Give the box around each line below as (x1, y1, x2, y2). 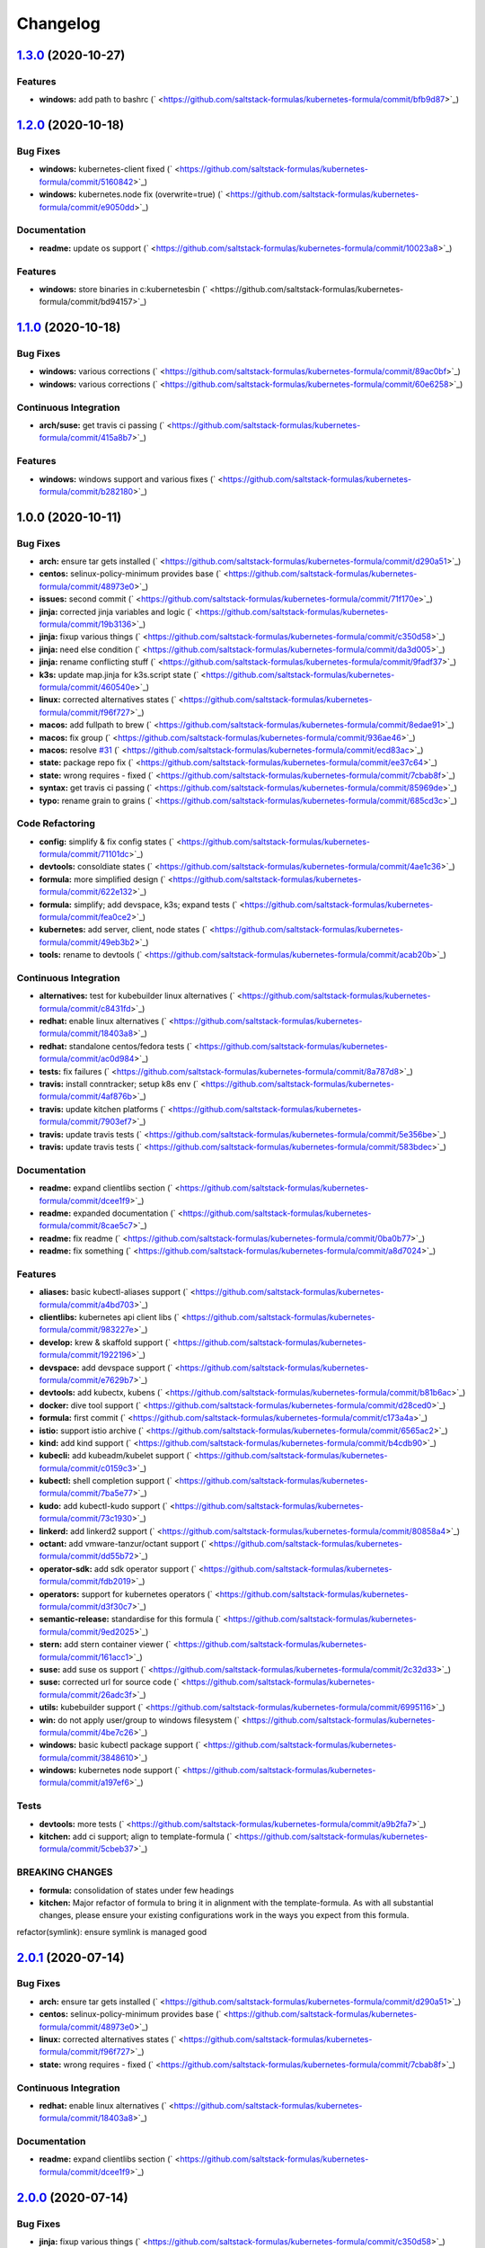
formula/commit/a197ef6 (39, 1777, 130, 1789)
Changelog (16, 13, 101, 33)
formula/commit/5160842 (39, 176, 134, 187)
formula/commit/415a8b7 (39, 433, 133, 443)
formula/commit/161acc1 (39, 1651, 129, 1663)
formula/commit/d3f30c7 (39, 1601, 133, 1611)
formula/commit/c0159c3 (39, 1462, 133, 1474)
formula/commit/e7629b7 (39, 1374, 134, 1385)
